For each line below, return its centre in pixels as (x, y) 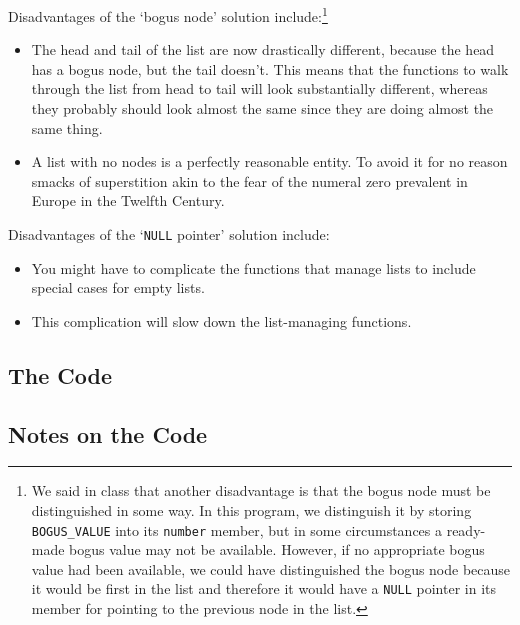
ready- (466, 529)
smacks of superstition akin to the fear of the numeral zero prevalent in (249, 180)
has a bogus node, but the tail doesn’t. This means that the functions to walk (270, 68)
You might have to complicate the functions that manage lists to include (253, 267)
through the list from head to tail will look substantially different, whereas (259, 88)
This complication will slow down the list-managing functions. (221, 320)
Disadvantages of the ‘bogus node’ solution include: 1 (168, 14)
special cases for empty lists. (118, 287)
